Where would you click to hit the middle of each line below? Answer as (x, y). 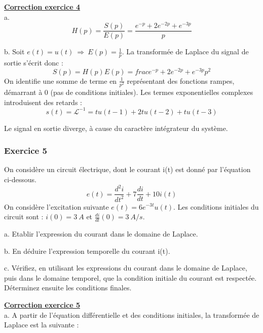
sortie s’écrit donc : (34, 63)
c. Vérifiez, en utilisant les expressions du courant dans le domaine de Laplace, (126, 268)
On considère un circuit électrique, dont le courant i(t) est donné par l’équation (127, 169)
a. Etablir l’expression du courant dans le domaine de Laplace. (101, 233)
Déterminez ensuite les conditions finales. (68, 288)
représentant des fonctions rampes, (181, 80)
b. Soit (14, 52)
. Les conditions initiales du (216, 206)
